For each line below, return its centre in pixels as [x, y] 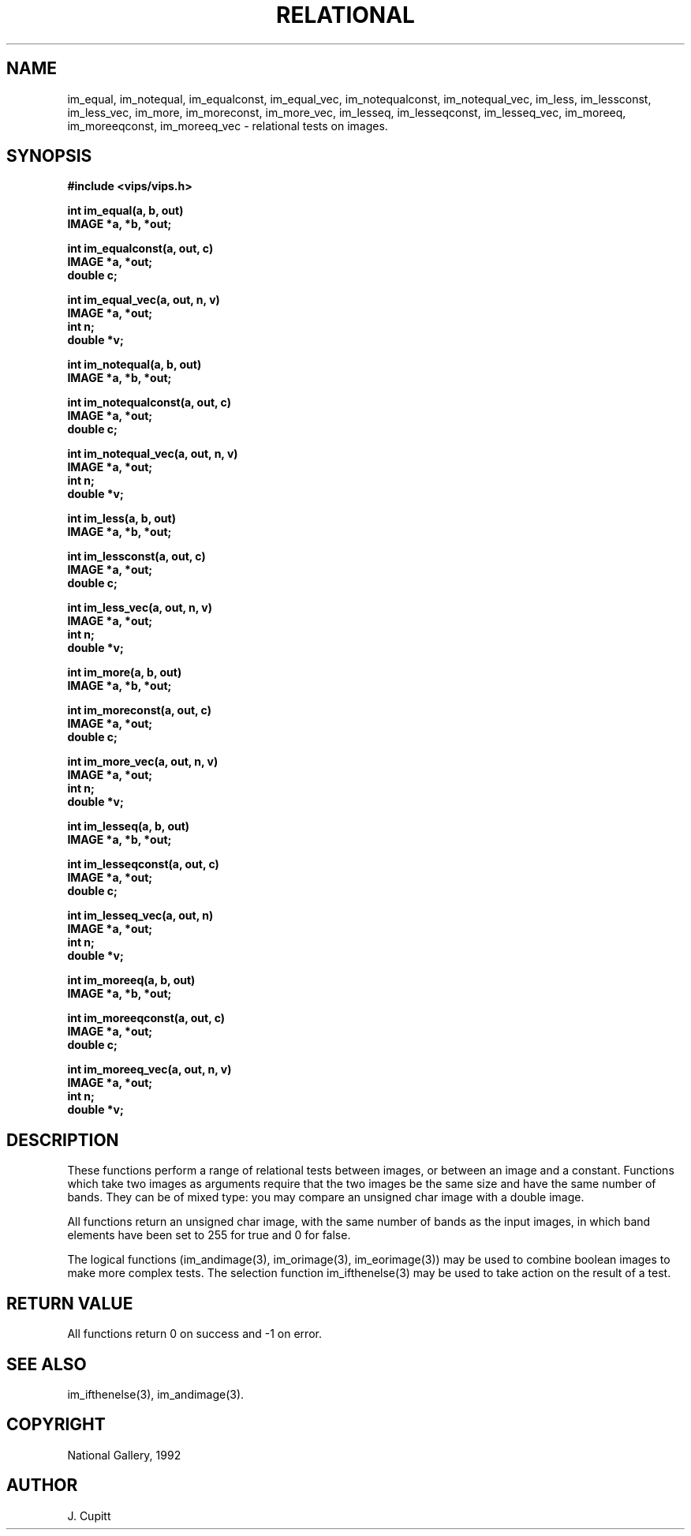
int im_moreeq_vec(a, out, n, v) [149, 1070]
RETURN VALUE [70, 1303]
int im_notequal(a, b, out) [134, 365]
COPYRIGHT [56, 1425]
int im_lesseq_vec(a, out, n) [140, 916]
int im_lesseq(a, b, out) [129, 826]
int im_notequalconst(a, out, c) [149, 403]
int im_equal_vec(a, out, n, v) [144, 300]
